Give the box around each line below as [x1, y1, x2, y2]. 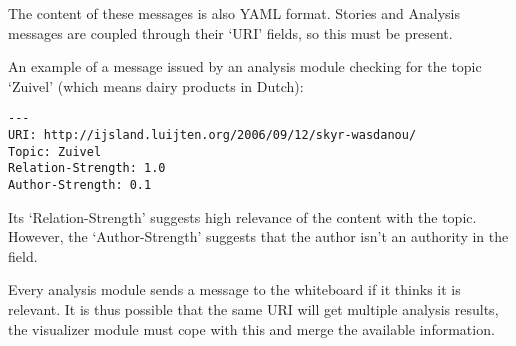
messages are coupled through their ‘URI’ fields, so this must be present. [8, 22, 453, 43]
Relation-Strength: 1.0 [8, 161, 166, 176]
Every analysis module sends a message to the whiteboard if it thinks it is [8, 279, 461, 300]
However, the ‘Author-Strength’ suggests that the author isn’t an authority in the [8, 226, 509, 247]
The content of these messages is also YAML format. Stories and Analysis [8, 3, 461, 23]
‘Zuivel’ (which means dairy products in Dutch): [8, 75, 304, 96]
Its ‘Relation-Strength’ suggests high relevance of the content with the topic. [8, 206, 477, 227]
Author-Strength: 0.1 [8, 178, 152, 192]
